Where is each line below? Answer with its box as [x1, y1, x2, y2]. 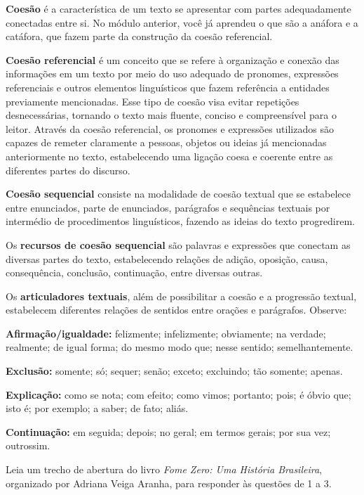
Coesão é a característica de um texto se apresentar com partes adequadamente [6, 1, 351, 15]
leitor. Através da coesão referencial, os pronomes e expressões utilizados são [6, 121, 334, 136]
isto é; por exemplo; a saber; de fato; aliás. [6, 401, 189, 416]
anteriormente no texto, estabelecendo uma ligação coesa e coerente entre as [6, 148, 333, 163]
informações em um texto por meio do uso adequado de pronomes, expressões [6, 66, 339, 81]
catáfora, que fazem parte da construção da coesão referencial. [6, 29, 273, 44]
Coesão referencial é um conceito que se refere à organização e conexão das [6, 52, 339, 67]
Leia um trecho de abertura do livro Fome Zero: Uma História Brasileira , [6, 462, 322, 477]
